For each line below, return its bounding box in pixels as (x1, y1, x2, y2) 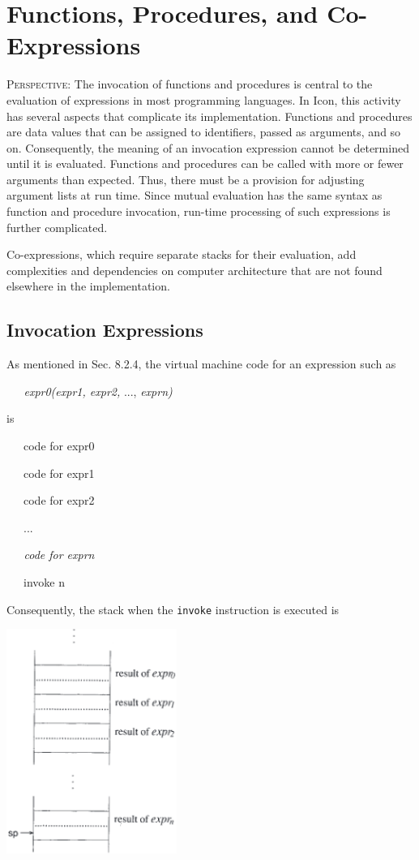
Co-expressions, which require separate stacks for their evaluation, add (6, 246, 357, 263)
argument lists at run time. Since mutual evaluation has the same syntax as (6, 187, 383, 204)
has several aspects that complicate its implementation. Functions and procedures (6, 107, 413, 124)
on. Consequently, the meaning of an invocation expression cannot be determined (6, 139, 409, 156)
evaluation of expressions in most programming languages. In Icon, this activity (6, 91, 401, 108)
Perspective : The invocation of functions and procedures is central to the (6, 75, 373, 92)
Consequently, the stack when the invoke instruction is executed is (6, 600, 340, 617)
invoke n (23, 573, 65, 590)
